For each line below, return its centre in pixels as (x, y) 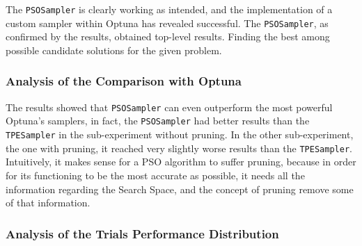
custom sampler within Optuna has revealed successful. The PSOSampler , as (167, 23)
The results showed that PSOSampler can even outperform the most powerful (169, 107)
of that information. (48, 203)
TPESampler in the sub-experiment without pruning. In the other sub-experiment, (180, 134)
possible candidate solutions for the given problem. (114, 50)
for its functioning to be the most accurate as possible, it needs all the (155, 175)
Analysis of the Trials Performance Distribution (142, 233)
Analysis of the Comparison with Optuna (124, 81)
